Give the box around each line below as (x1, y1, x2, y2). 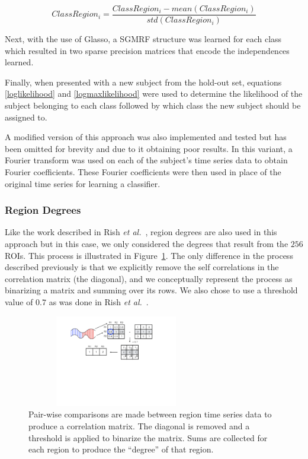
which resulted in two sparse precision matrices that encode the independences (5, 44, 290, 56)
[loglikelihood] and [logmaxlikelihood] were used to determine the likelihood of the (5, 87, 303, 100)
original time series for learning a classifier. (5, 177, 161, 189)
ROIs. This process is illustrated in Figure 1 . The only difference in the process (5, 249, 293, 261)
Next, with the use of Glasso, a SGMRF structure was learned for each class (5, 33, 282, 45)
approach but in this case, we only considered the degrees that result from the (5, 238, 288, 249)
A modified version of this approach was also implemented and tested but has (5, 131, 287, 143)
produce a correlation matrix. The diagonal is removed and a (28, 419, 250, 432)
